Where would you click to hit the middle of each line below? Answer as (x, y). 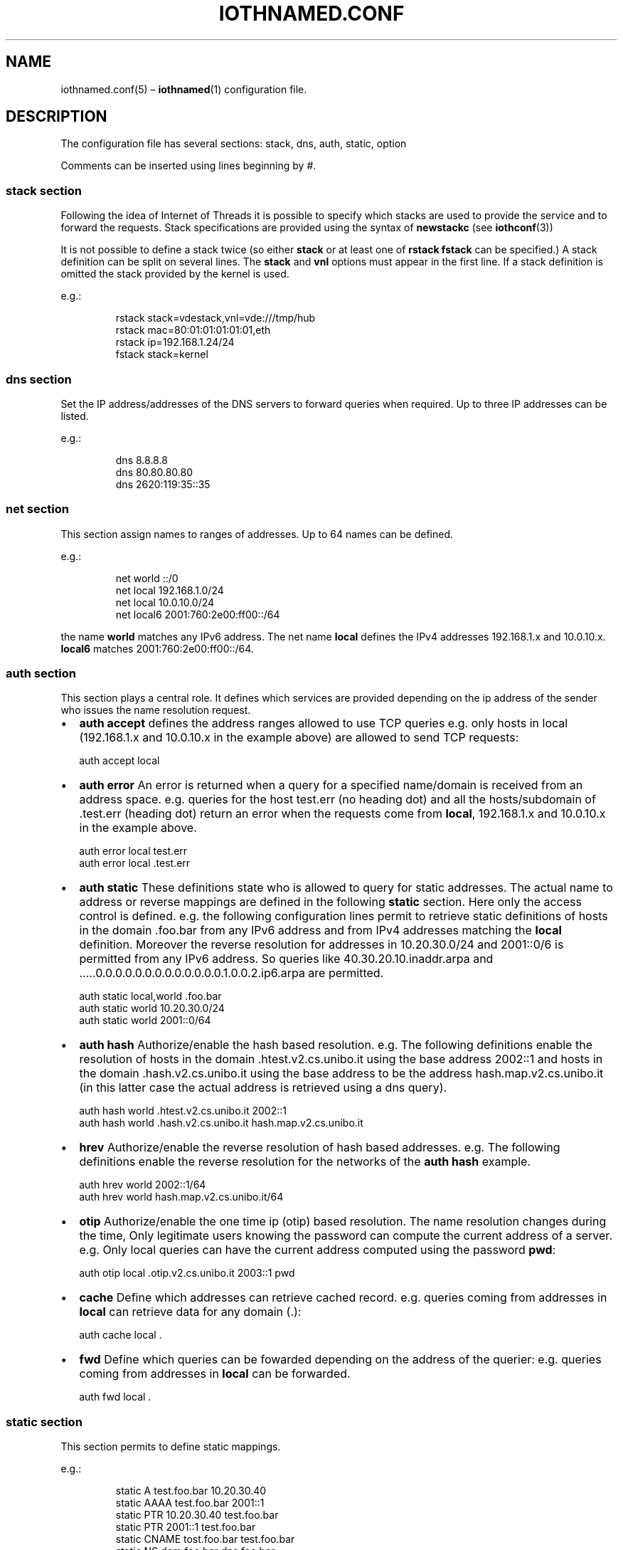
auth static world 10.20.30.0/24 (152, 1008)
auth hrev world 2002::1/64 (143, 1185)
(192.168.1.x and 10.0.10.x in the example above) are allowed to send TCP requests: (299, 738)
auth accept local (119, 761)
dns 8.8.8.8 (142, 460)
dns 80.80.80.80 (154, 472)
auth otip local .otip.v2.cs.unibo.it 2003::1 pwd (187, 1273)
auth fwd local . (115, 1397)
